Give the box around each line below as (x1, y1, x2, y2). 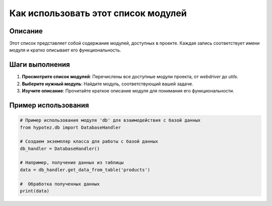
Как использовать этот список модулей (9, 8, 187, 19)
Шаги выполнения (9, 61, 70, 69)
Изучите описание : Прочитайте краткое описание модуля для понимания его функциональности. (22, 88, 234, 94)
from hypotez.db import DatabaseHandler (20, 124, 121, 130)
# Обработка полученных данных (20, 181, 100, 187)
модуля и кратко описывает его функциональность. (9, 47, 121, 53)
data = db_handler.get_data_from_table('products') (20, 167, 151, 173)
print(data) (20, 188, 50, 194)
